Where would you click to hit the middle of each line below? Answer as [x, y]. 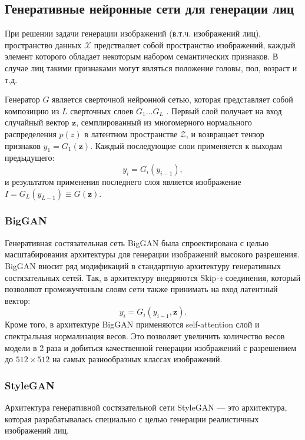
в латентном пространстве [131, 133]
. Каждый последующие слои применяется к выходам [186, 145]
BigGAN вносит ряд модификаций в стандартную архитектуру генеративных [143, 265]
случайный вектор [37, 122]
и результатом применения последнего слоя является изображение [123, 181]
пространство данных [43, 44]
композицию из [32, 110]
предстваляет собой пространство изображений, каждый [195, 44]
